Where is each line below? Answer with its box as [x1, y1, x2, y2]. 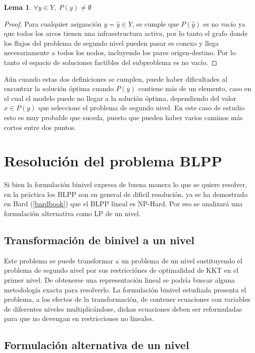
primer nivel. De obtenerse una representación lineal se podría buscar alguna [4, 275, 235, 285]
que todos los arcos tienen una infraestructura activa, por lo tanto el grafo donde [4, 28, 248, 38]
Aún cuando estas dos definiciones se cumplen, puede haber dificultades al [4, 73, 227, 84]
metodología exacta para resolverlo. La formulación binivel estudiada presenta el [4, 284, 246, 294]
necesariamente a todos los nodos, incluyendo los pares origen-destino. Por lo [4, 47, 236, 58]
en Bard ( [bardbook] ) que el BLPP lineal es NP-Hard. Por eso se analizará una [4, 198, 243, 209]
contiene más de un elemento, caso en [138, 83, 252, 94]
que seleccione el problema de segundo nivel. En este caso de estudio [38, 102, 245, 113]
